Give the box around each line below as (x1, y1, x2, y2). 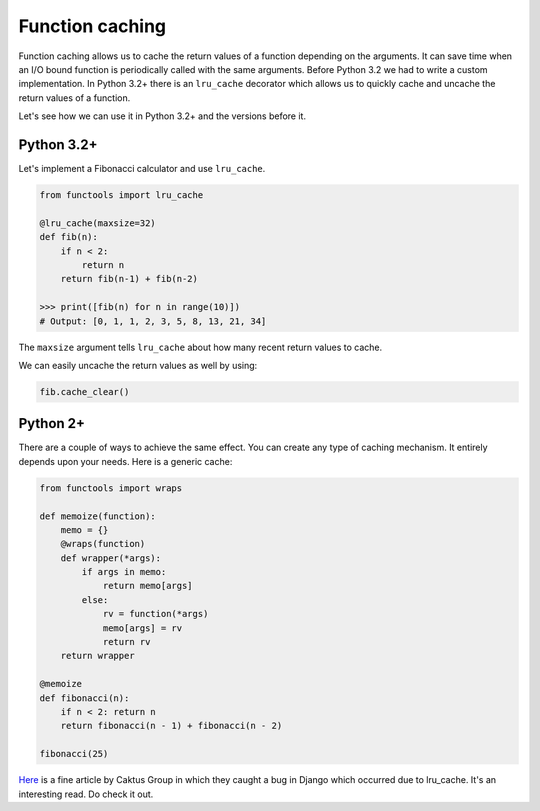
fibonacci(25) (39, 748, 109, 760)
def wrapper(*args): (60, 552, 162, 564)
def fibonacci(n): (39, 692, 130, 704)
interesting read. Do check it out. (18, 788, 154, 800)
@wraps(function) (60, 538, 146, 550)
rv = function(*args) (102, 608, 209, 620)
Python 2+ (18, 415, 85, 432)
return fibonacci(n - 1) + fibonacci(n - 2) (60, 720, 283, 732)
